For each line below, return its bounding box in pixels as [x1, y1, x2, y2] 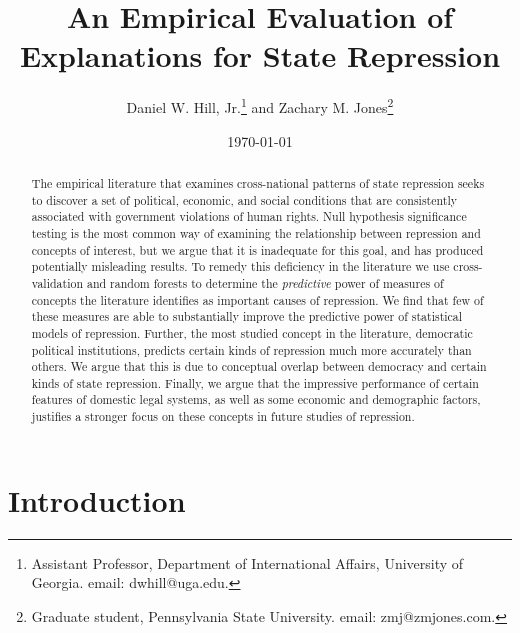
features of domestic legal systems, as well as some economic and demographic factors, [31, 391, 481, 408]
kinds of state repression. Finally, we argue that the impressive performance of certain [31, 374, 479, 391]
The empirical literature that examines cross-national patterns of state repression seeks [31, 174, 485, 191]
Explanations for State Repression [19, 35, 501, 76]
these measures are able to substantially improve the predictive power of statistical [31, 308, 463, 325]
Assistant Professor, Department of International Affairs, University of [31, 552, 464, 573]
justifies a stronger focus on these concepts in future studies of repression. [31, 408, 415, 425]
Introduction [8, 479, 186, 520]
